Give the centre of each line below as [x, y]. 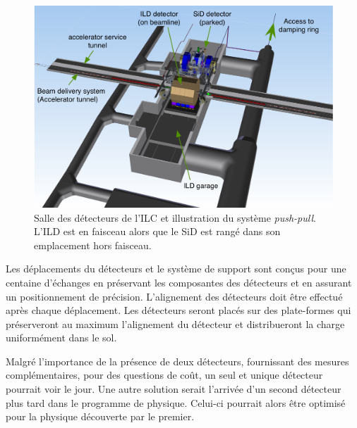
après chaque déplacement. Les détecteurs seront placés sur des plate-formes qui [178, 310]
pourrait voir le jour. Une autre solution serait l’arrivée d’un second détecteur [174, 389]
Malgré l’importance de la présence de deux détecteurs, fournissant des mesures [177, 361]
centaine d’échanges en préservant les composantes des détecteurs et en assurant [179, 282]
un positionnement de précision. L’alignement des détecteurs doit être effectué [174, 296]
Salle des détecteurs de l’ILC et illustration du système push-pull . [175, 217]
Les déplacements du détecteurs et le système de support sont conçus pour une [176, 269]
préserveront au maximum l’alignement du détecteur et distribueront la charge [175, 323]
